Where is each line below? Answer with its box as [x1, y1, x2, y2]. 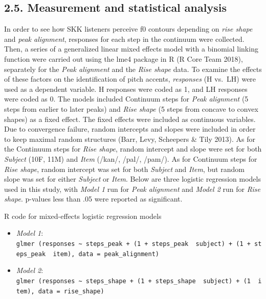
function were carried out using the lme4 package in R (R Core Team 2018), [4, 53, 243, 64]
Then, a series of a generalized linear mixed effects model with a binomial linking [4, 43, 258, 54]
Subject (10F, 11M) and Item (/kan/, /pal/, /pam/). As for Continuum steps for [4, 153, 257, 164]
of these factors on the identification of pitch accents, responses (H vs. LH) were [4, 73, 256, 84]
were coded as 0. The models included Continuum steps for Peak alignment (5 [4, 93, 249, 104]
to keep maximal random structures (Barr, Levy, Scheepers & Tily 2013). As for [4, 133, 255, 144]
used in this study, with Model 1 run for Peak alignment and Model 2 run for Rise [4, 183, 260, 194]
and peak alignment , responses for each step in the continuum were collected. [4, 33, 245, 44]
